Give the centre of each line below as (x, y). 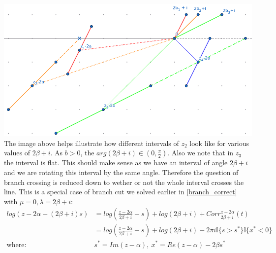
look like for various (219, 143)
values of (17, 153)
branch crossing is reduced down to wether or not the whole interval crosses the (124, 182)
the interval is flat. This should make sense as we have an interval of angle (116, 163)
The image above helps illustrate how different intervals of (92, 143)
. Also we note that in (200, 153)
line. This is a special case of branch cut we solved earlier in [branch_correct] (121, 192)
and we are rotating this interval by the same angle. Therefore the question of (121, 172)
